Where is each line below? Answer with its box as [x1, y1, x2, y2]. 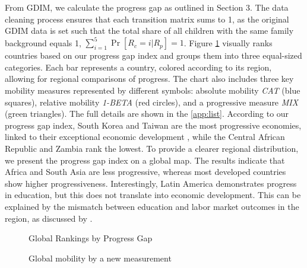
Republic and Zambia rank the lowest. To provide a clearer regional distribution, [5, 142, 299, 155]
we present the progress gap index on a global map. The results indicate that [5, 154, 285, 166]
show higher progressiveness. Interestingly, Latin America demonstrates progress [5, 177, 297, 189]
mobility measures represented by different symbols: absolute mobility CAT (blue [5, 84, 300, 97]
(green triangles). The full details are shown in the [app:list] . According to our [5, 107, 289, 120]
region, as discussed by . [5, 212, 93, 224]
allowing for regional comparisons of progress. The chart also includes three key [5, 72, 294, 85]
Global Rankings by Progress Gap [29, 232, 153, 244]
